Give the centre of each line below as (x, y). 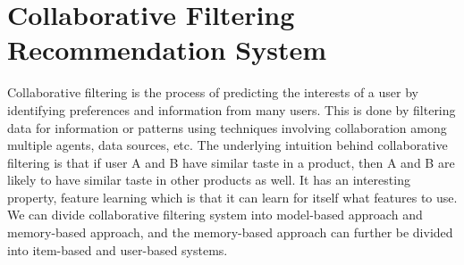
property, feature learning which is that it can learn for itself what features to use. (232, 197)
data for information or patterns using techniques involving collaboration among (227, 127)
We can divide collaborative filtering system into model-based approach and (215, 215)
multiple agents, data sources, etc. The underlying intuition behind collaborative (228, 145)
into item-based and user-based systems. (118, 249)
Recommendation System (167, 50)
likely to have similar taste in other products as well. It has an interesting (209, 180)
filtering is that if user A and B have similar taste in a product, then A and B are (231, 162)
